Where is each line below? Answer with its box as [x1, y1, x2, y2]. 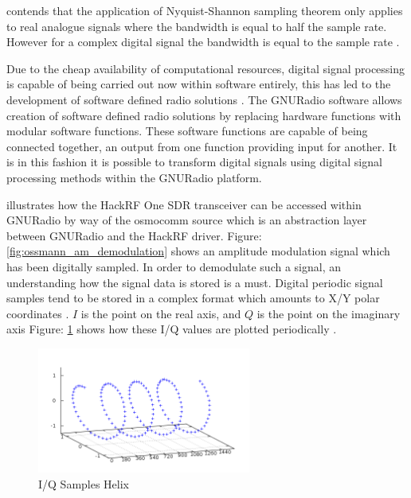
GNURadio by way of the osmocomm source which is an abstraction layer [6, 212, 367, 228]
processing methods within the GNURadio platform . [6, 169, 262, 185]
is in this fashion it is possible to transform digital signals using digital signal [6, 154, 382, 170]
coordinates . [6, 305, 69, 321]
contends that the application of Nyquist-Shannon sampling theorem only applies [6, 2, 403, 18]
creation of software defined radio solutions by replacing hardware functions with [6, 107, 401, 123]
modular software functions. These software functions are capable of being [6, 123, 368, 139]
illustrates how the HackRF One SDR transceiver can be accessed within [6, 196, 362, 212]
